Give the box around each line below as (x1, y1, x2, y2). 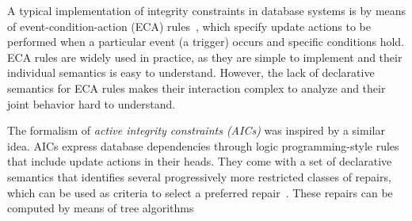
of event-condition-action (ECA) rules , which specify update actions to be (7, 17, 371, 34)
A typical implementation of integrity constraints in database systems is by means (7, 2, 406, 18)
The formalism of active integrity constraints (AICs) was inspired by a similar (7, 122, 385, 139)
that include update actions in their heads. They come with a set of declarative (7, 153, 392, 170)
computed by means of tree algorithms (7, 200, 194, 216)
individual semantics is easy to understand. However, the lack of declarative (7, 64, 375, 81)
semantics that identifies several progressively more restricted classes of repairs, (7, 168, 391, 185)
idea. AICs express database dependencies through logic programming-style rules (7, 137, 399, 154)
